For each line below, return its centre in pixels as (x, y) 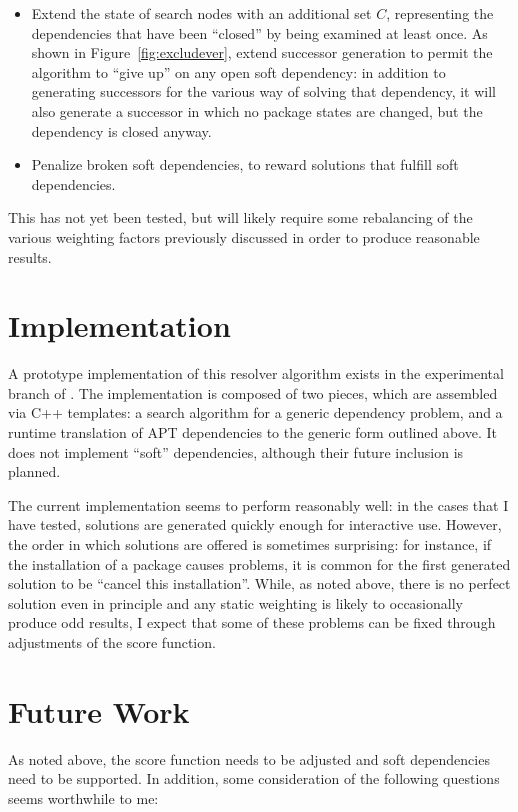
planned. (34, 471)
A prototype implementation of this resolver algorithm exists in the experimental (256, 373)
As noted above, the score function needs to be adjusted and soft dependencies (249, 758)
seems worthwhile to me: (83, 797)
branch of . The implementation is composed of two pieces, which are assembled (253, 392)
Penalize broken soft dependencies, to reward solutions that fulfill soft (245, 164)
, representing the (440, 13)
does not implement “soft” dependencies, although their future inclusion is (236, 451)
